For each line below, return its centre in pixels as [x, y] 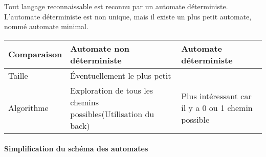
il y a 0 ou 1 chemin [217, 108]
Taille [18, 75]
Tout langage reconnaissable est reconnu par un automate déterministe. [116, 6]
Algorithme [28, 108]
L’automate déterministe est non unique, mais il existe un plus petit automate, [128, 16]
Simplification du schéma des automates [76, 149]
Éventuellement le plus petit [121, 75]
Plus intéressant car [216, 96]
